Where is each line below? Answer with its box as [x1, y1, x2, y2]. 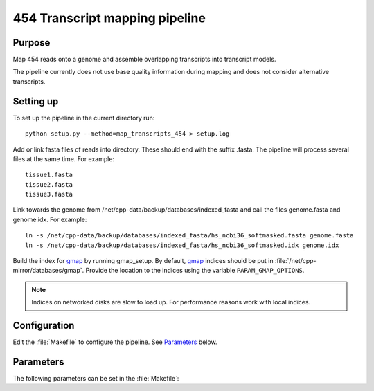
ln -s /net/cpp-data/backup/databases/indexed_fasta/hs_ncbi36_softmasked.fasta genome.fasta [25, 232, 354, 239]
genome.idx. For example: [12, 215, 87, 224]
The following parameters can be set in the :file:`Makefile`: [12, 374, 179, 383]
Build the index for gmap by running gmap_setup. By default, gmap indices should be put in [12, 257, 274, 265]
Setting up [12, 96, 59, 107]
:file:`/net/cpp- [274, 257, 317, 265]
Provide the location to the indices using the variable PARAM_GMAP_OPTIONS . [85, 266, 305, 275]
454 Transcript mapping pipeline [12, 10, 206, 26]
